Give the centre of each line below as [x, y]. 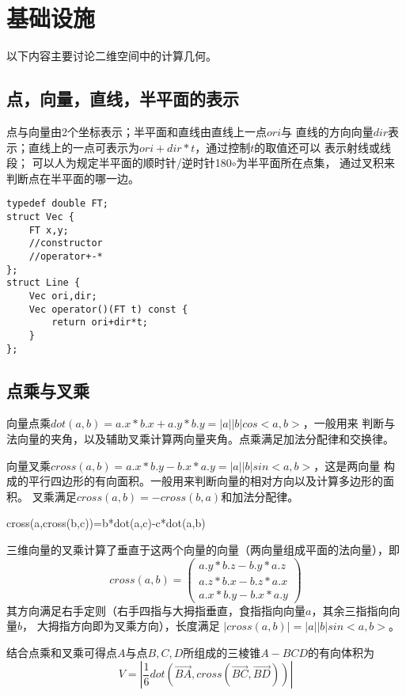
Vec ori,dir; [63, 296]
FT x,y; [49, 230]
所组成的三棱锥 [222, 652]
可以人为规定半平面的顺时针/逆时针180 [132, 163]
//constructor [66, 243]
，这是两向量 [347, 465]
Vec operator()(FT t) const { [108, 309]
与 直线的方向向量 [327, 131]
